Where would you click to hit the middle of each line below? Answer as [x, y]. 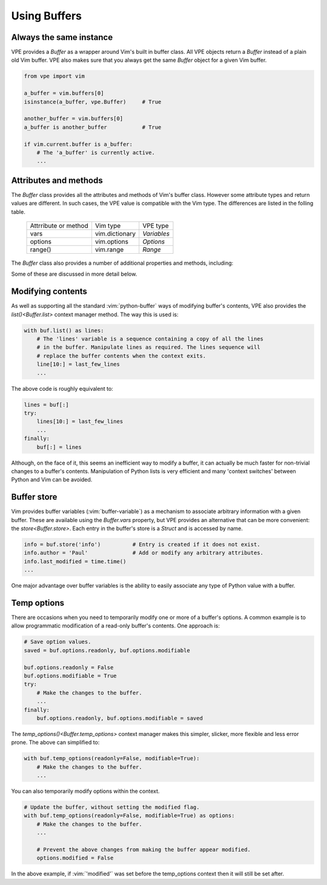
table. [18, 211]
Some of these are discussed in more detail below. [74, 274]
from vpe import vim [54, 76]
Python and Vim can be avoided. [52, 480]
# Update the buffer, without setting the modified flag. [112, 807]
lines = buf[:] [46, 405]
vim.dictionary [115, 234]
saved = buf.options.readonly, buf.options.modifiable [107, 650]
